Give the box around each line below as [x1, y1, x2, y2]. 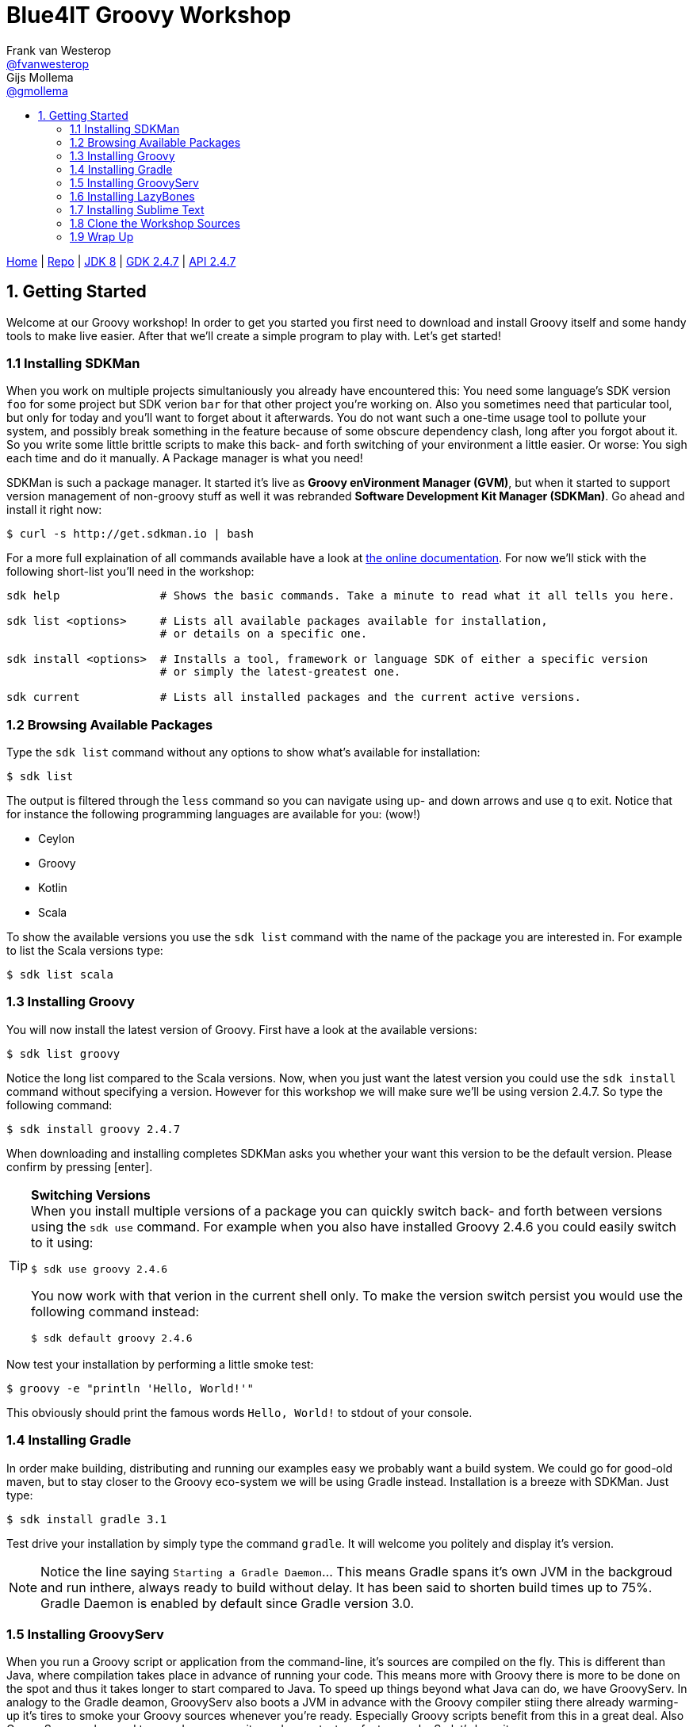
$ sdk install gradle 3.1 [6, 1512, 167, 1526]
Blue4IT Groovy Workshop [6, 2, 292, 29]
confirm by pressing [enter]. [6, 1159, 153, 1174]
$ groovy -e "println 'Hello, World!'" [6, 1381, 254, 1395]
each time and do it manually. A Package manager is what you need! [6, 451, 363, 465]
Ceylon [38, 832, 75, 846]
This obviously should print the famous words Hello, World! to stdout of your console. [6, 1405, 473, 1419]
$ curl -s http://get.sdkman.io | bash [6, 527, 254, 541]
